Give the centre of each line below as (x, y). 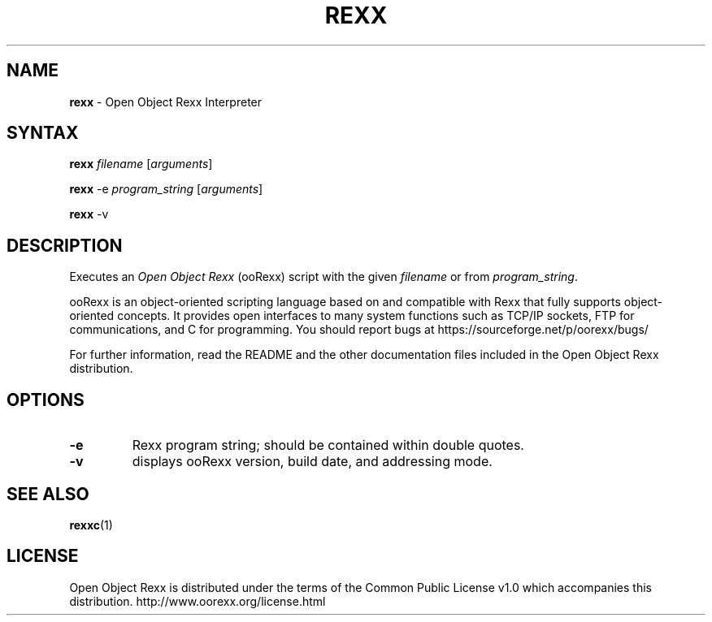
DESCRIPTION (65, 245)
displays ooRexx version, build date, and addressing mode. (312, 462)
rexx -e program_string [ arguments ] (166, 189)
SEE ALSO (48, 494)
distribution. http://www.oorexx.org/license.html (198, 601)
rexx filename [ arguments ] (141, 164)
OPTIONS (46, 400)
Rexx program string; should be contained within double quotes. (328, 445)
